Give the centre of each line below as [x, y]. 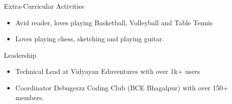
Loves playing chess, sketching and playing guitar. [89, 39]
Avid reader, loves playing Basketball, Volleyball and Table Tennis [114, 22]
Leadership [20, 55]
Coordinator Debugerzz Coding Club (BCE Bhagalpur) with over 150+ [122, 87]
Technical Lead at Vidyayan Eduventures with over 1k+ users [107, 71]
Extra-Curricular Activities [44, 6]
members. [30, 97]
